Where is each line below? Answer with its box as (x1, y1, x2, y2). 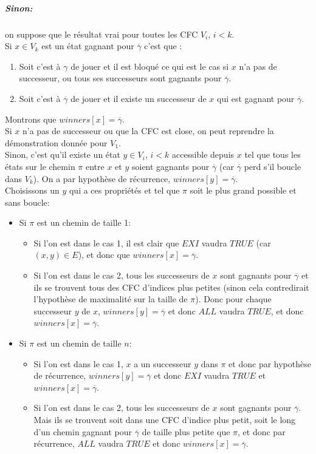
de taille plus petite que (142, 425, 230, 438)
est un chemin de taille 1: (36, 216, 131, 229)
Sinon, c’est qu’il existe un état (5, 148, 120, 161)
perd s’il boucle (244, 160, 301, 172)
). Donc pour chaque (195, 293, 272, 305)
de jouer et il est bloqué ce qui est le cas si (70, 59, 229, 72)
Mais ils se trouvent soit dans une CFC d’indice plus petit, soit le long (33, 413, 296, 425)
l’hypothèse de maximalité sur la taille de (33, 293, 188, 305)
